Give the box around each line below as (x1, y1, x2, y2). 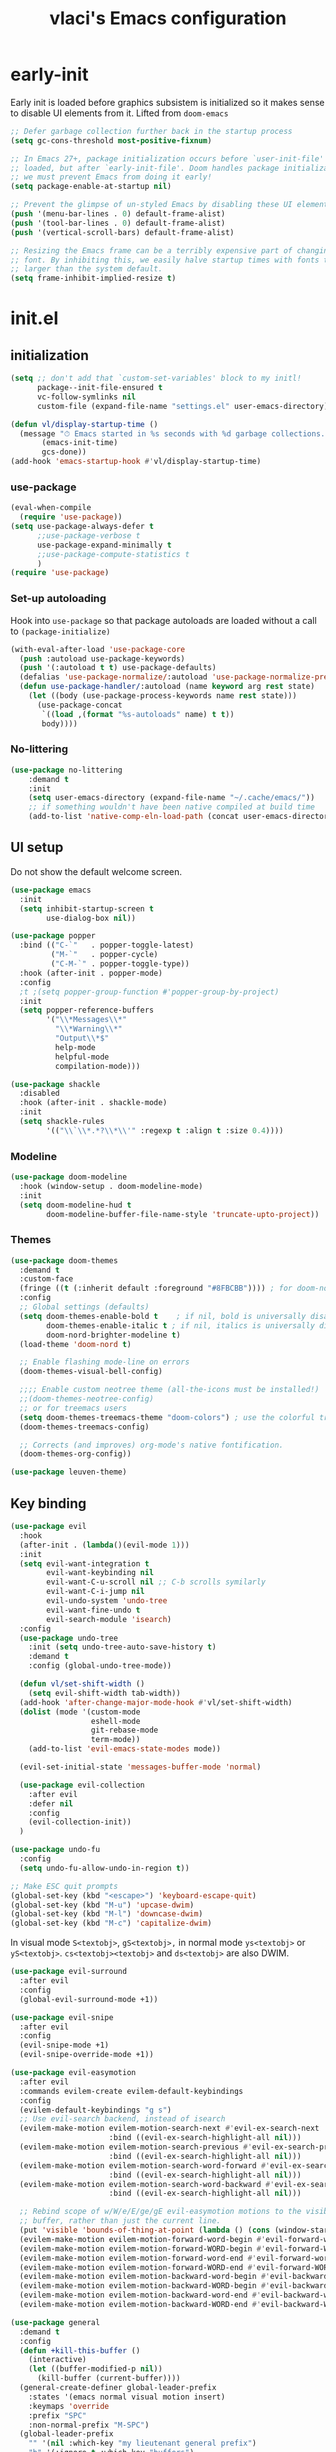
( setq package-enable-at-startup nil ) (10, 182, 172, 192)
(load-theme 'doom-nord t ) (19, 1339, 132, 1349)
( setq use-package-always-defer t (10, 522, 155, 532)
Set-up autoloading (10, 592, 107, 606)
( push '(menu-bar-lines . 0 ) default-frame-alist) (10, 209, 226, 219)
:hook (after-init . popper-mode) (19, 968, 163, 978)
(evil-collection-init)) (28, 1817, 132, 1827)
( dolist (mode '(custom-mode (19, 1707, 141, 1717)
